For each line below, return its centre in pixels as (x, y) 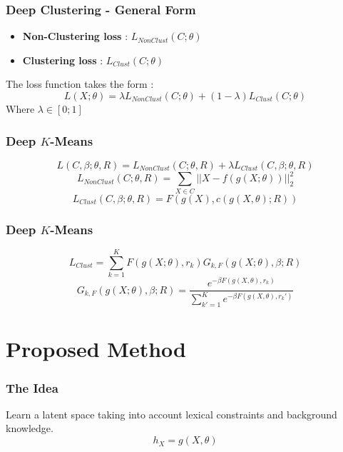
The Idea (32, 387)
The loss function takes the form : (80, 84)
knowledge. (30, 428)
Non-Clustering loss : (75, 36)
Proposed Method (96, 349)
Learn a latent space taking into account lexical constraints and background (171, 414)
